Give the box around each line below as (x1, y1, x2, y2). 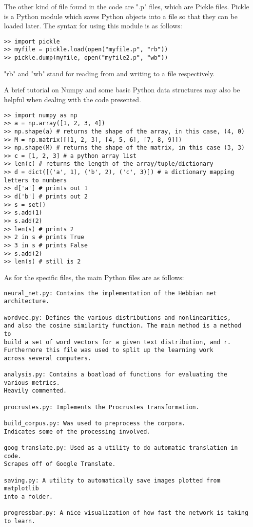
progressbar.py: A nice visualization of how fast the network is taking (4, 509, 249, 517)
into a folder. (4, 493, 53, 500)
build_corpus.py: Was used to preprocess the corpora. (4, 420, 186, 427)
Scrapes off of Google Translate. (4, 461, 116, 468)
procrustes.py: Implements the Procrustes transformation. (4, 403, 199, 411)
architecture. (4, 298, 50, 305)
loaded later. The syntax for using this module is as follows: (4, 21, 182, 31)
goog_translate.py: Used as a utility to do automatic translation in (4, 444, 238, 452)
